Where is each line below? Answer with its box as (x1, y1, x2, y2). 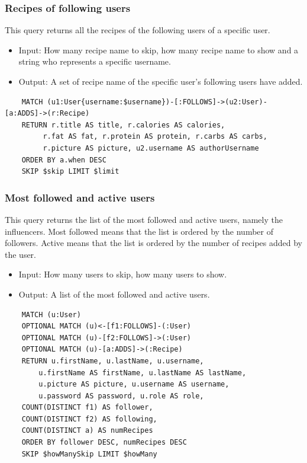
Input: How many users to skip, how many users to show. (18, 268, 227, 280)
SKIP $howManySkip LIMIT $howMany (21, 449, 157, 458)
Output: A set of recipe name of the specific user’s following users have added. (18, 75, 303, 87)
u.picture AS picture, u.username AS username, (38, 380, 230, 389)
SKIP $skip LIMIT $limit (21, 167, 119, 176)
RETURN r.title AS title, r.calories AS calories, (21, 120, 225, 129)
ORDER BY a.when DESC (21, 155, 106, 164)
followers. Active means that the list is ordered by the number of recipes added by (5, 237, 302, 249)
